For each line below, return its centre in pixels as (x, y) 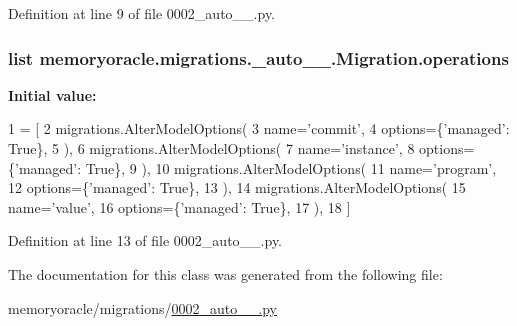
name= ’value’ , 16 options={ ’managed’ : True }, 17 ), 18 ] (179, 206)
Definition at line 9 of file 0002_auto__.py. (142, 13)
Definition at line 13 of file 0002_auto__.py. (145, 240)
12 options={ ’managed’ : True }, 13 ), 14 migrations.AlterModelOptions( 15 (237, 187)
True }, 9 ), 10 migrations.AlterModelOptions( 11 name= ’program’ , (291, 167)
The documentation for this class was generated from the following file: (225, 273)
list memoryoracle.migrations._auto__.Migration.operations (258, 57)
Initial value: (52, 94)
